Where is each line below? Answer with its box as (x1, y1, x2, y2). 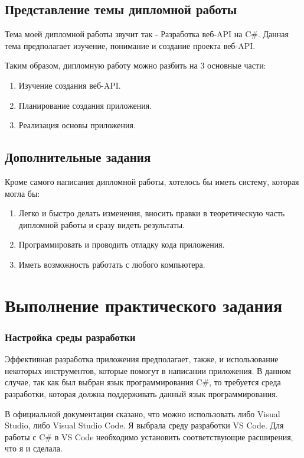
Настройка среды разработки (5, 329, 136, 344)
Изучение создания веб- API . (18, 79, 121, 91)
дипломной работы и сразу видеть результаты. (18, 218, 185, 230)
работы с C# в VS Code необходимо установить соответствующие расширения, (5, 430, 293, 443)
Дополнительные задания (5, 148, 151, 166)
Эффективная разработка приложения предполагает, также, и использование (5, 353, 279, 365)
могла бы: (5, 187, 40, 199)
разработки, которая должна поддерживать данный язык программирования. (5, 387, 278, 399)
